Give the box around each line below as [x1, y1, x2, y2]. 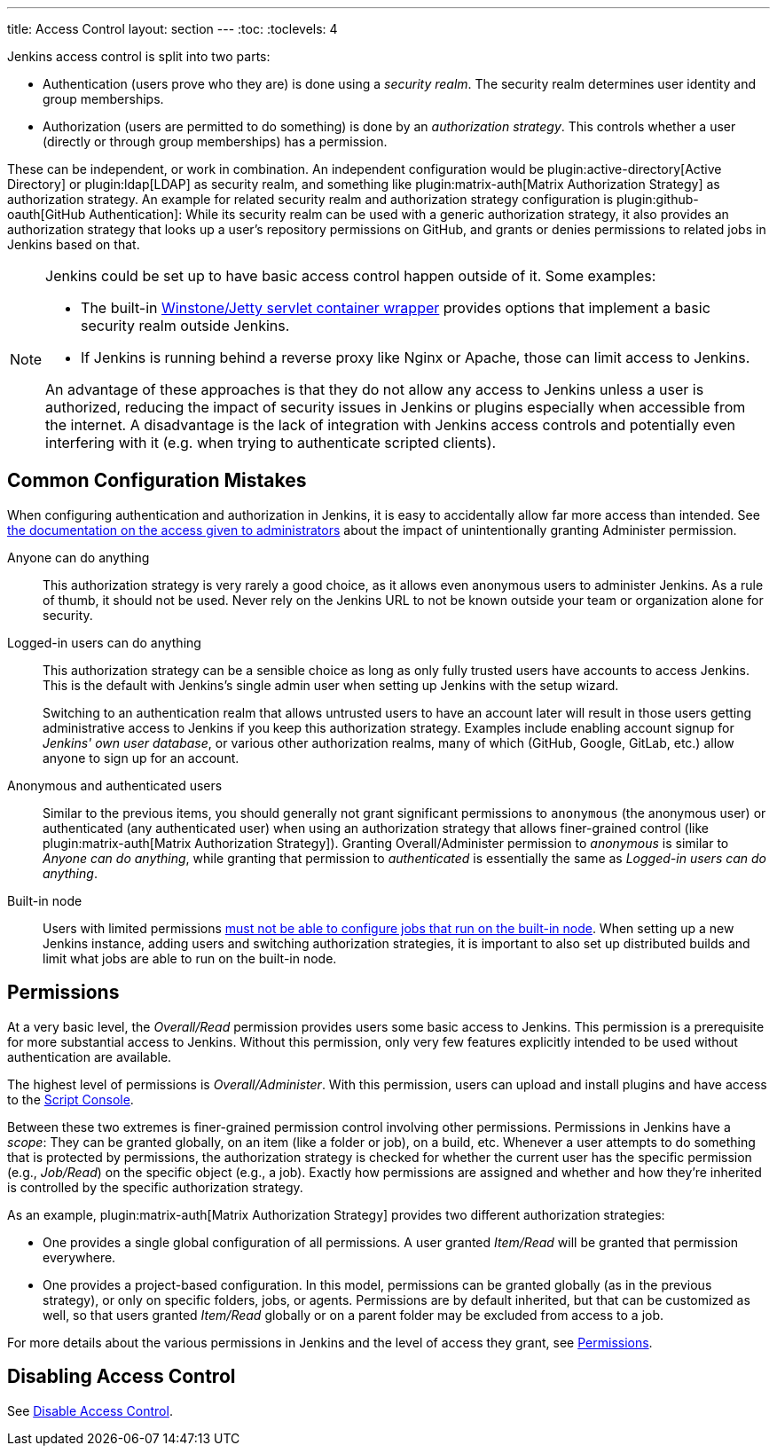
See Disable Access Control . [7, 1402, 173, 1418]
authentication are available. [7, 1049, 172, 1064]
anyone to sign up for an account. [43, 750, 239, 766]
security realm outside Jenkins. [81, 317, 290, 334]
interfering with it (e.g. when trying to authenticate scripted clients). [45, 434, 497, 452]
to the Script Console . [7, 1091, 134, 1107]
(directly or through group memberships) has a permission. [43, 134, 388, 149]
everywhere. [43, 1249, 116, 1265]
